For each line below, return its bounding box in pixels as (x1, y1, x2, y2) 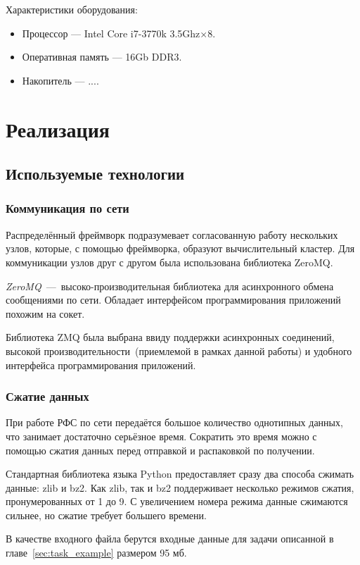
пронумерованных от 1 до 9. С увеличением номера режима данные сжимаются (6, 494, 348, 509)
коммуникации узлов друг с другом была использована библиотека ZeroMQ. (6, 254, 333, 269)
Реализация (6, 114, 110, 143)
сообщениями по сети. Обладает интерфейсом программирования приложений (6, 292, 341, 307)
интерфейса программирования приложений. (6, 357, 196, 372)
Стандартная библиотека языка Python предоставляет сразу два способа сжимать (6, 466, 354, 481)
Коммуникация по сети (6, 199, 129, 217)
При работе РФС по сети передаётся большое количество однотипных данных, (6, 415, 343, 430)
